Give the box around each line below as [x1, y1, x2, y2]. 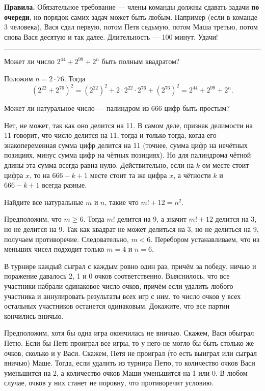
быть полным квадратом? [101, 56, 180, 67]
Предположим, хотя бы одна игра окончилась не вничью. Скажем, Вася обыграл [4, 327, 254, 338]
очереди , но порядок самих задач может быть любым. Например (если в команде [4, 11, 257, 22]
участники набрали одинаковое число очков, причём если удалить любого [4, 280, 233, 291]
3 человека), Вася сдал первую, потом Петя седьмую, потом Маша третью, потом [4, 21, 258, 32]
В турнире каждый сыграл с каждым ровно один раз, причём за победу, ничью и [4, 260, 256, 271]
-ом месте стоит [200, 160, 249, 170]
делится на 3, [215, 214, 257, 224]
